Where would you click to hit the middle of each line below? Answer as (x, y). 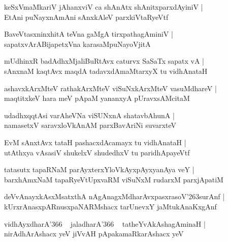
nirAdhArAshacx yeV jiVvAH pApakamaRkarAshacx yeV (94, 234)
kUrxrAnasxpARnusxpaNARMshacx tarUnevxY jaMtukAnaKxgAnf (110, 206)
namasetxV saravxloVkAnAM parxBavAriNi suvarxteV (90, 125)
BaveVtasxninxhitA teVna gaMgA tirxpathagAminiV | (89, 34)
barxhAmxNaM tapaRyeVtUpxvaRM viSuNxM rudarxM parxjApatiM (114, 179)
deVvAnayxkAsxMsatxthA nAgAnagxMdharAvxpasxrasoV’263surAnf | (115, 196)
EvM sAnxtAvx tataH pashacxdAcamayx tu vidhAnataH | (95, 142)
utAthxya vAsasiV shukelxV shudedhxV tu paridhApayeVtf (97, 152)
